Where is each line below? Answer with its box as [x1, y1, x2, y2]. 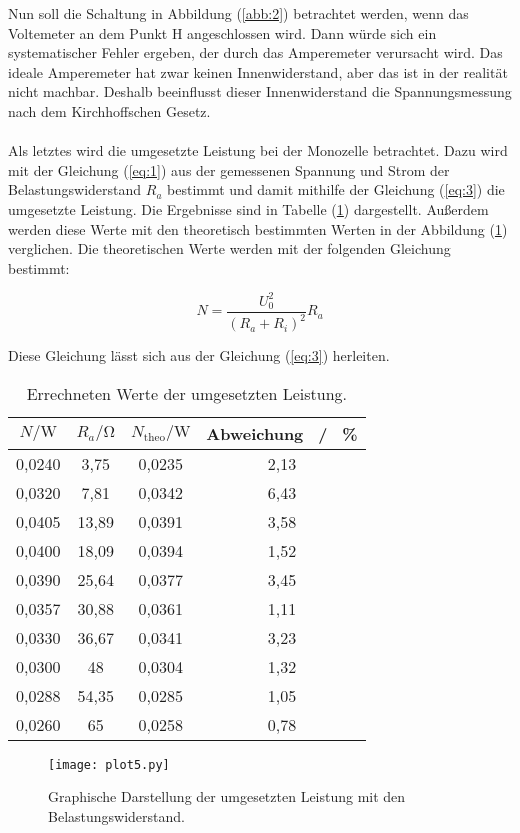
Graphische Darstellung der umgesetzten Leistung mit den [48, 786, 406, 807]
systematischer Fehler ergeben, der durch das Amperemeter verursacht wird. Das [8, 42, 503, 63]
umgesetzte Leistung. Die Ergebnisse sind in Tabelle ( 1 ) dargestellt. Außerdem [8, 198, 489, 219]
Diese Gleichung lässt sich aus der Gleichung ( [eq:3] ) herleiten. [8, 345, 390, 366]
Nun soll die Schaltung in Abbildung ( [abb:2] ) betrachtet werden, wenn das [8, 3, 469, 23]
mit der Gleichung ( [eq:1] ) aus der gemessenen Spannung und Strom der [8, 159, 450, 180]
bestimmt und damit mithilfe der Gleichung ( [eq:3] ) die [167, 179, 505, 200]
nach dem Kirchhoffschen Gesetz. [8, 100, 211, 121]
